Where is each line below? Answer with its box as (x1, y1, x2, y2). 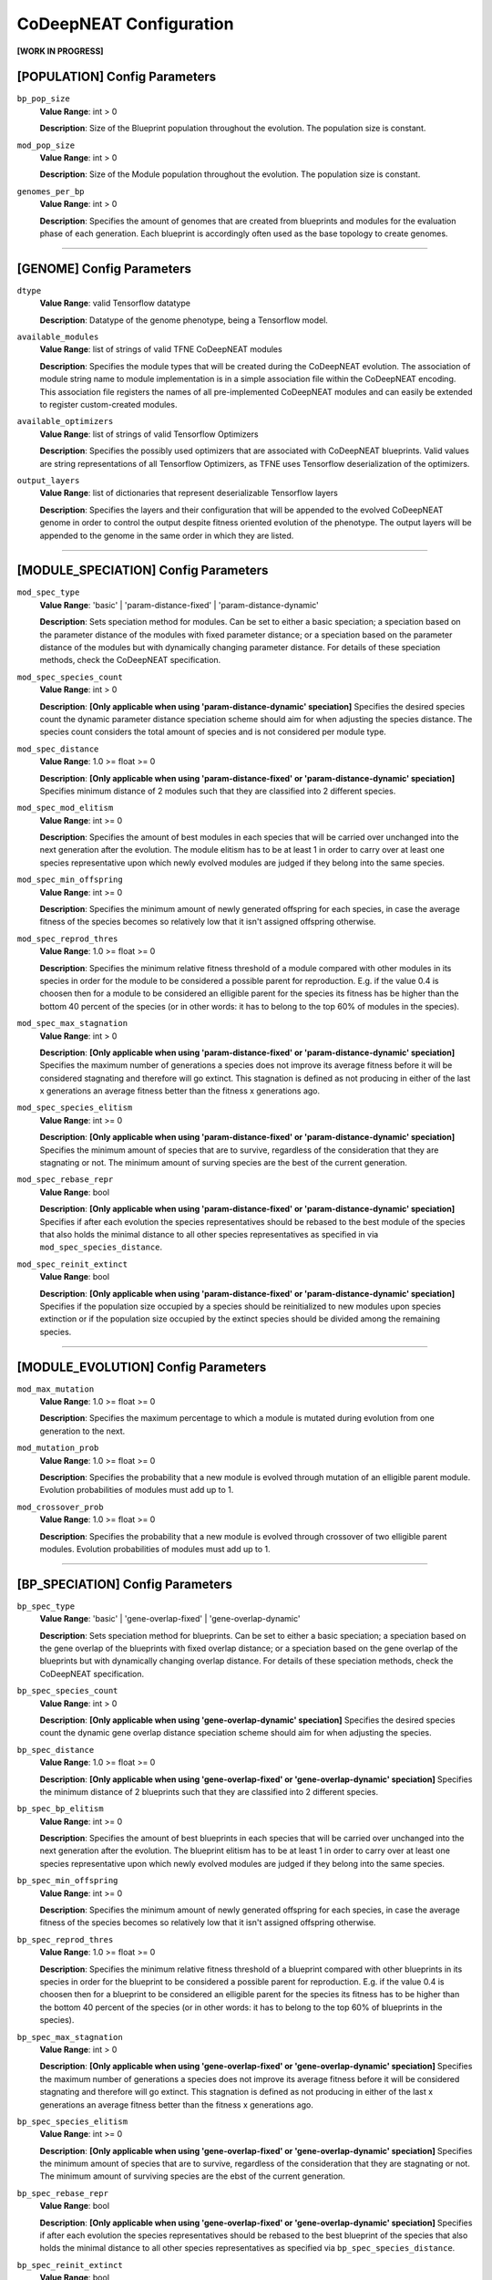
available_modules (16, 332, 99, 342)
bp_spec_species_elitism (16, 2116, 128, 2127)
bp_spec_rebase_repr (16, 2188, 109, 2198)
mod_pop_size (16, 140, 76, 150)
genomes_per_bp (16, 186, 86, 196)
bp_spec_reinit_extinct (16, 2260, 123, 2270)
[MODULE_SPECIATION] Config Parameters (16, 563, 269, 578)
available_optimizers (16, 416, 114, 427)
